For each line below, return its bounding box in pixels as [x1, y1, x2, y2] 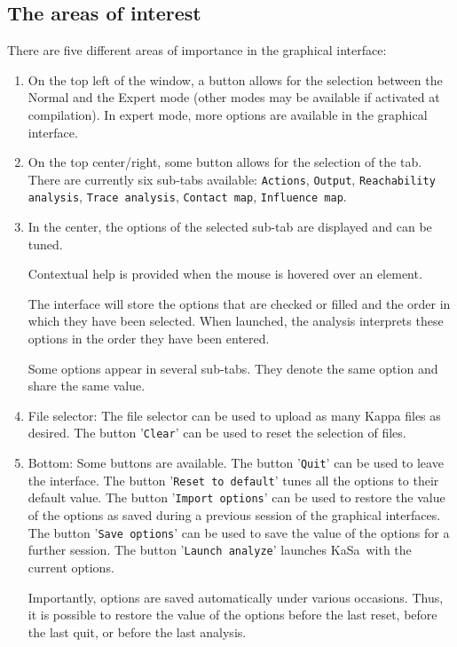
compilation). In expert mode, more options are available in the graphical [28, 105, 428, 123]
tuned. [28, 234, 63, 253]
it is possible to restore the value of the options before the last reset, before [28, 605, 437, 624]
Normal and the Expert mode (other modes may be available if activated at [28, 88, 440, 107]
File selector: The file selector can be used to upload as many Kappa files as [28, 406, 441, 424]
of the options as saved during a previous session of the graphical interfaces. [28, 506, 441, 525]
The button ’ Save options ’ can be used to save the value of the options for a [28, 523, 450, 541]
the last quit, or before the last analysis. [28, 622, 247, 641]
